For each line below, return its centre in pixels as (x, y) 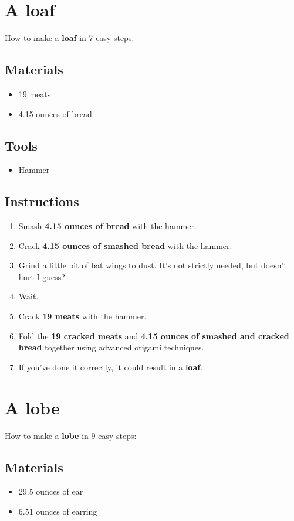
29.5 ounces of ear (51, 491)
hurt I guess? (42, 276)
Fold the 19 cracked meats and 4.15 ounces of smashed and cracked (154, 336)
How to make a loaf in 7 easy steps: (70, 38)
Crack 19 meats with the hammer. (82, 316)
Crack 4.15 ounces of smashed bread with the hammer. (125, 245)
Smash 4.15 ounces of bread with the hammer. (107, 226)
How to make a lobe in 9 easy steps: (71, 435)
